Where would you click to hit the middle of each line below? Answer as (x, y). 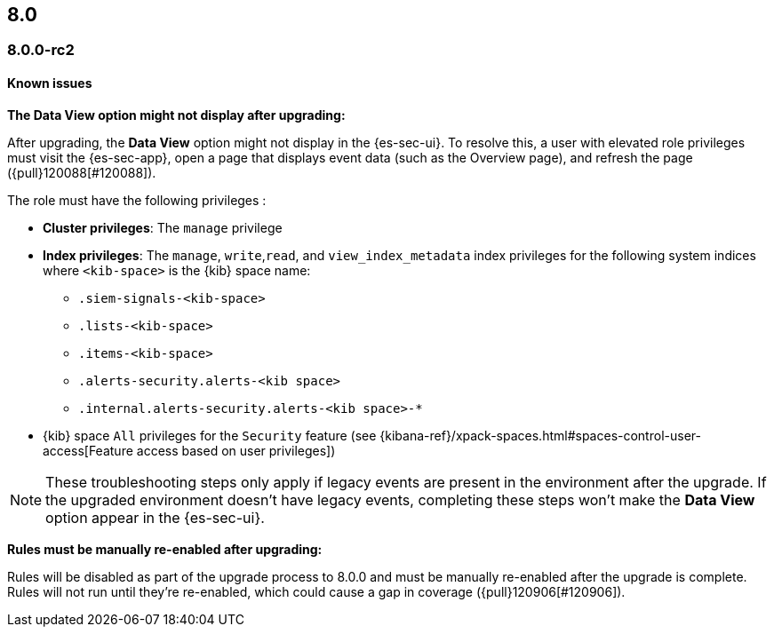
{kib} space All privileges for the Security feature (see (210, 435)
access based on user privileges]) (236, 450)
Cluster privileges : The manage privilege (163, 227)
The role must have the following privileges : (137, 200)
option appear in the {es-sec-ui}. (155, 517)
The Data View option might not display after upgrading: (176, 115)
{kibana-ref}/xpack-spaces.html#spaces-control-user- (540, 435)
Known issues (50, 83)
